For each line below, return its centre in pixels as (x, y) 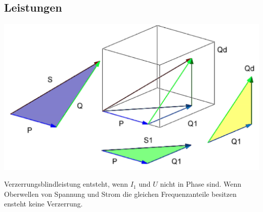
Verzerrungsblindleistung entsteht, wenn (66, 184)
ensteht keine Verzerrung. (43, 204)
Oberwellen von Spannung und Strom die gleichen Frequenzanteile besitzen (120, 194)
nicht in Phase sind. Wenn (201, 184)
